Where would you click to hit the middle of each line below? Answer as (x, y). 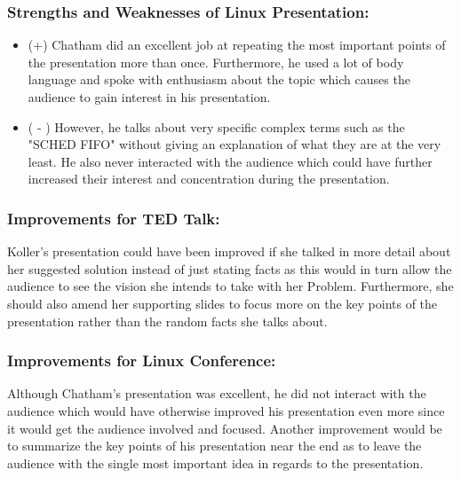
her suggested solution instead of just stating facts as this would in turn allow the (230, 268)
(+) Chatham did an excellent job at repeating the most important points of (237, 45)
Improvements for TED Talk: (114, 218)
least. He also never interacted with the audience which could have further (230, 161)
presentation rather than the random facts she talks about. (167, 321)
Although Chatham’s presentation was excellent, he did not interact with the (217, 393)
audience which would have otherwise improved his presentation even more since (226, 410)
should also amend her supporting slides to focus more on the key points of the (223, 303)
